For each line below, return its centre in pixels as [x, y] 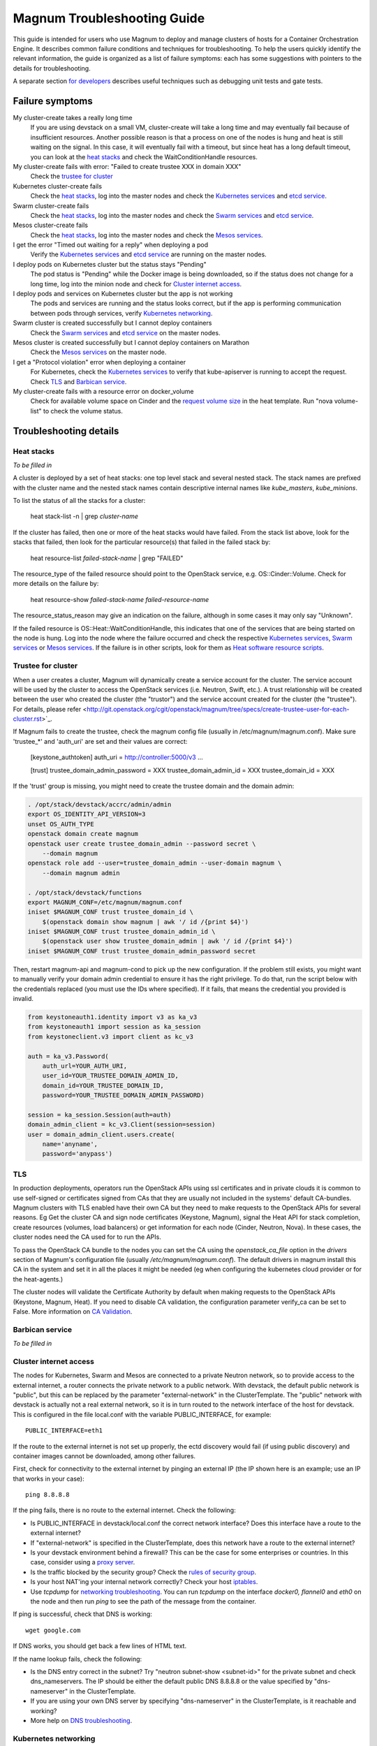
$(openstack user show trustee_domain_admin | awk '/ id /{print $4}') [168, 941]
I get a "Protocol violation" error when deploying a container [99, 362]
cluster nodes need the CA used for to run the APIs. [87, 1237]
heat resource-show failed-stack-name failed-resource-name [120, 599]
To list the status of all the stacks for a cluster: [79, 501]
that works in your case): [49, 1479]
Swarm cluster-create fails [51, 205]
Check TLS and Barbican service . [79, 381]
